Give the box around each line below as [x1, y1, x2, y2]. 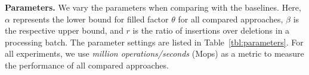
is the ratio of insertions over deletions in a [132, 24, 290, 37]
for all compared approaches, [178, 12, 283, 25]
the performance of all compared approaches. [5, 58, 169, 71]
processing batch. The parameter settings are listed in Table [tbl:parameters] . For [5, 35, 304, 48]
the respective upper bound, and [5, 24, 123, 37]
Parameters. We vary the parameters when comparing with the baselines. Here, [5, 1, 301, 13]
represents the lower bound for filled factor [13, 12, 169, 25]
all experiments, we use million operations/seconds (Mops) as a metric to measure [5, 47, 304, 60]
